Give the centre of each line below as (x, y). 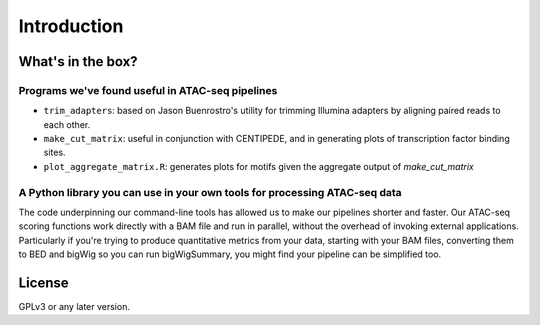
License (43, 283)
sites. (54, 152)
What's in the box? (78, 61)
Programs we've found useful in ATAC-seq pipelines (148, 90)
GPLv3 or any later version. (74, 307)
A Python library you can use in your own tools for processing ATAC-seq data (210, 192)
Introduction (71, 26)
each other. (67, 124)
